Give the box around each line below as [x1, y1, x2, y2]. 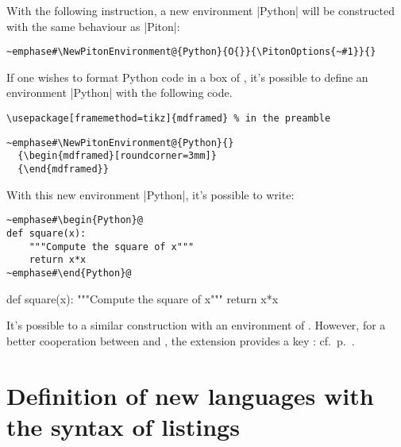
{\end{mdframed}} [17, 164, 109, 175]
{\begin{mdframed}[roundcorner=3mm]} [17, 150, 217, 162]
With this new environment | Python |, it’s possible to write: [6, 186, 295, 202]
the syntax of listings [6, 410, 240, 442]
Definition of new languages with [6, 379, 374, 411]
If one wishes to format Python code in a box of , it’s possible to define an [6, 68, 368, 85]
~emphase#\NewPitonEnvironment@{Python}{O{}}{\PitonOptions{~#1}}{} [6, 46, 376, 58]
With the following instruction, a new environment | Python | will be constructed [6, 2, 395, 18]
